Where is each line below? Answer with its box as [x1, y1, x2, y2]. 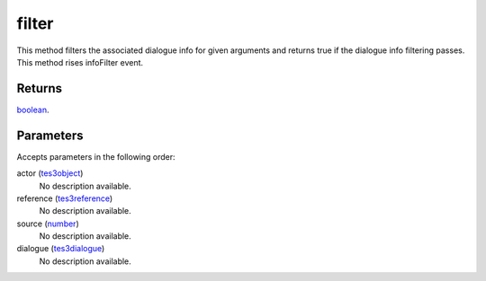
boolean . [16, 104, 49, 115]
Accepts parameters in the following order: [16, 151, 175, 162]
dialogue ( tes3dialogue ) [16, 243, 105, 254]
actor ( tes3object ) [16, 168, 84, 179]
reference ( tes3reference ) [16, 193, 113, 204]
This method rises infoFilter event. [16, 57, 144, 67]
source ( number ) [16, 218, 80, 229]
